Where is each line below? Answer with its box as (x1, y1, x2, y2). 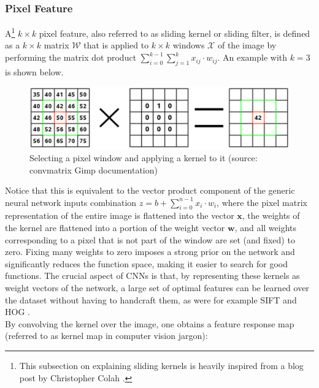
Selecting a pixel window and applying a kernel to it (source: (29, 151, 258, 164)
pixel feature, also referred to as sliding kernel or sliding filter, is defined (39, 26, 310, 39)
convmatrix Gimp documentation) (29, 163, 158, 176)
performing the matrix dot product (5, 51, 137, 64)
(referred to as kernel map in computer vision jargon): (5, 329, 208, 342)
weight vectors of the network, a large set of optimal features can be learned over (5, 281, 309, 294)
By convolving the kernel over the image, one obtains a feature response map (5, 317, 294, 330)
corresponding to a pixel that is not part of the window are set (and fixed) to (5, 233, 295, 246)
